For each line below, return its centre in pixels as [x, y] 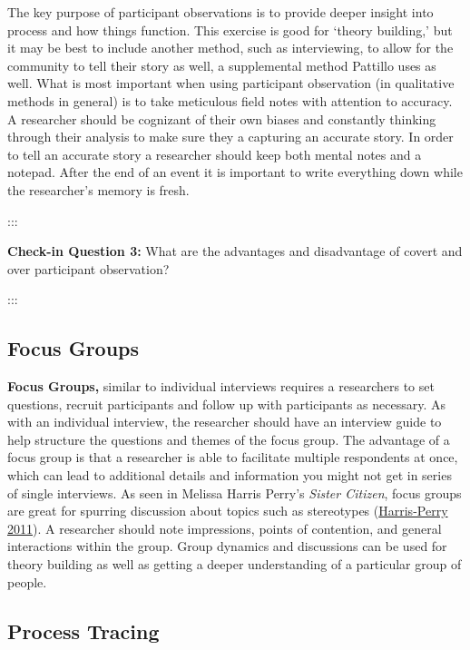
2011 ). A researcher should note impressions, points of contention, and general [225, 528]
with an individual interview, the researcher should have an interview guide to [225, 422]
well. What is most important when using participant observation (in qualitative [231, 83]
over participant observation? [88, 268]
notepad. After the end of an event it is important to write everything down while [235, 172]
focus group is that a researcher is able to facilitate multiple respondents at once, [233, 457]
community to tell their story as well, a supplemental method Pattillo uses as [222, 65]
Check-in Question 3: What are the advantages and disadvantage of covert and [235, 251]
